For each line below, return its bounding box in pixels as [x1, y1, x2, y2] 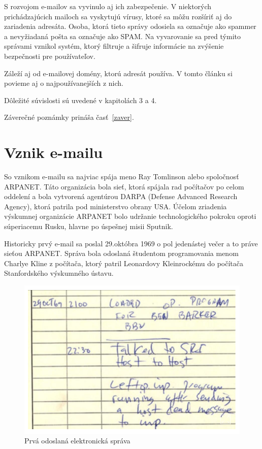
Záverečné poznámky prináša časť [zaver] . [4, 112, 134, 122]
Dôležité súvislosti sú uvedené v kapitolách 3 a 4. [4, 94, 157, 105]
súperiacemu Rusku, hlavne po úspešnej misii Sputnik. [4, 221, 173, 232]
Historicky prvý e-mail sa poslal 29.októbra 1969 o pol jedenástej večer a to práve [4, 238, 258, 248]
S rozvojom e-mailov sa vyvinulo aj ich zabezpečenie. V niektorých [4, 1, 212, 11]
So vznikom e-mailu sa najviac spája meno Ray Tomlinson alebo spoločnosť [4, 171, 239, 182]
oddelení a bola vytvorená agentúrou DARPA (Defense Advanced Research [4, 191, 238, 202]
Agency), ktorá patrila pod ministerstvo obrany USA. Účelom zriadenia [4, 201, 227, 211]
